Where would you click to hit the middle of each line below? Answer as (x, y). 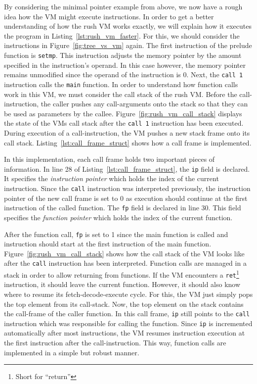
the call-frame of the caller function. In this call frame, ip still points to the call (127, 313)
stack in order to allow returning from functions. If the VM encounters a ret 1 (122, 274)
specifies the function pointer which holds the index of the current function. (118, 217)
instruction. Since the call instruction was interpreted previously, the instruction (127, 188)
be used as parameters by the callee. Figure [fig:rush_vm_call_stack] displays (123, 113)
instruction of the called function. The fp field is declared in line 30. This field (123, 208)
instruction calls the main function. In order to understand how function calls (121, 84)
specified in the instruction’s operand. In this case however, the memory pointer (125, 65)
